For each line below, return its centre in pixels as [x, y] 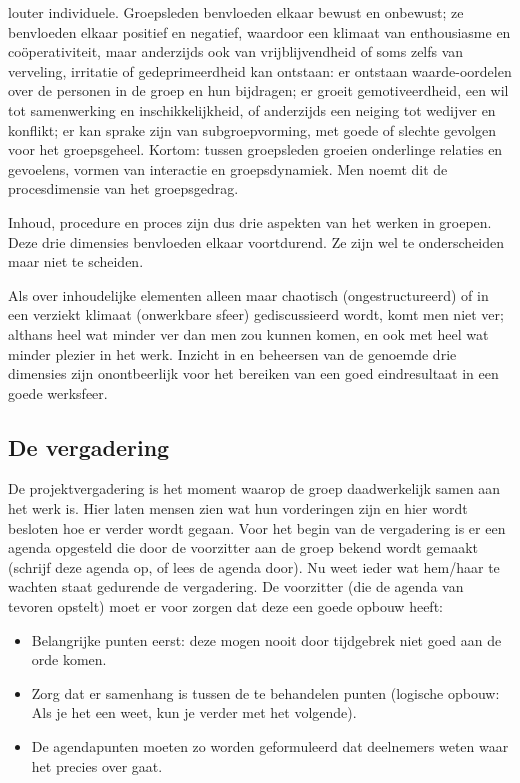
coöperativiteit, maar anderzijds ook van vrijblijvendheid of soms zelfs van [236, 51]
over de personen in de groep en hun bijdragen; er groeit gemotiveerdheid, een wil [258, 90]
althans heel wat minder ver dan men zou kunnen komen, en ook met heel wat [248, 333]
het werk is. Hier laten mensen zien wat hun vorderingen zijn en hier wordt [238, 508]
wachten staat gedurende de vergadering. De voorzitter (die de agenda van [236, 586]
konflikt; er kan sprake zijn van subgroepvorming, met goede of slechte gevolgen [252, 129]
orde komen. [69, 659]
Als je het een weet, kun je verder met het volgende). [194, 712]
